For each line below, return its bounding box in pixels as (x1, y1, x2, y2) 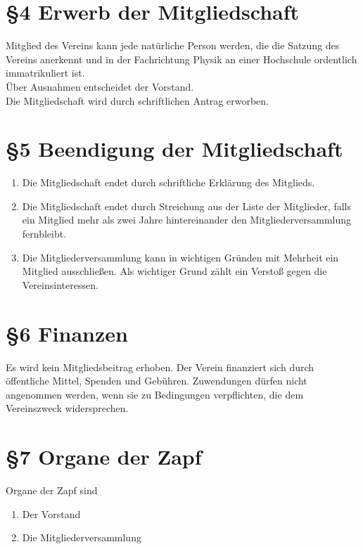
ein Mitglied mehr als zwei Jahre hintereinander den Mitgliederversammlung (22, 212, 352, 227)
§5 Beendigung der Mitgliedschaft (6, 134, 343, 163)
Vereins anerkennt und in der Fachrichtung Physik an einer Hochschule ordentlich (6, 51, 357, 66)
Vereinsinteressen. (22, 277, 98, 292)
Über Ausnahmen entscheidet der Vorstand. (6, 79, 194, 93)
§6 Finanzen (6, 318, 128, 347)
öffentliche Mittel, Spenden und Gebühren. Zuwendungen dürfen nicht (6, 373, 307, 388)
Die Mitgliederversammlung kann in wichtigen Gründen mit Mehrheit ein (22, 250, 339, 264)
